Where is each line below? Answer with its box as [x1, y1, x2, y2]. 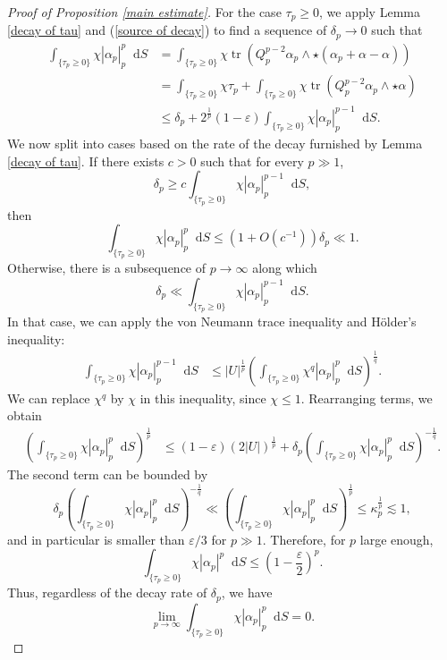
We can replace [7, 388, 90, 407]
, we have [221, 583, 273, 602]
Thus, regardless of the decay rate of [7, 583, 207, 602]
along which [252, 258, 317, 277]
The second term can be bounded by [7, 465, 208, 484]
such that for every [200, 151, 304, 170]
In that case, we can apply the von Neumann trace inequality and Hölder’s [7, 312, 417, 331]
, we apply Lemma [319, 3, 420, 21]
